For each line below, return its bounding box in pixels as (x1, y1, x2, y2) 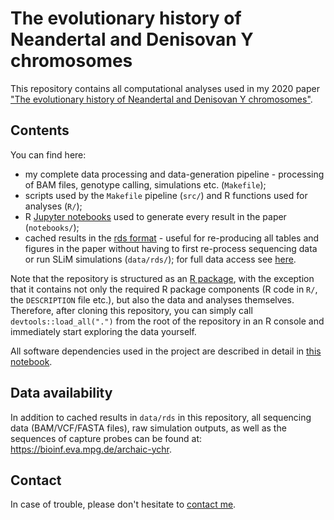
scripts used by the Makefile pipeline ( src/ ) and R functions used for (24, 189, 308, 201)
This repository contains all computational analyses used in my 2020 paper (10, 82, 320, 94)
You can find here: (10, 148, 87, 161)
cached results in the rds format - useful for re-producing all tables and (24, 232, 320, 244)
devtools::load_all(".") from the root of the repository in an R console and (10, 315, 325, 327)
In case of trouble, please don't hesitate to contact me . (10, 498, 237, 511)
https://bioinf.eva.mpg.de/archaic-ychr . (10, 443, 172, 455)
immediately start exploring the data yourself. (10, 325, 197, 337)
